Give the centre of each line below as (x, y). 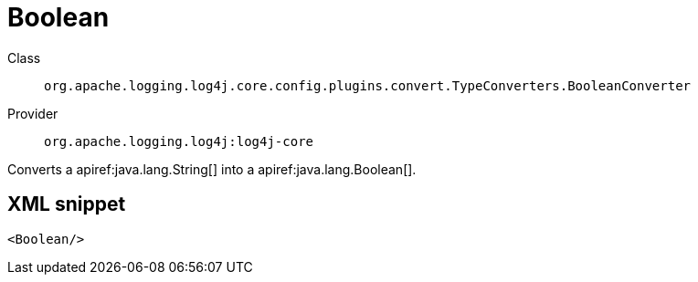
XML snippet (67, 204)
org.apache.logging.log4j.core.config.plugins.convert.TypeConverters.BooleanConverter (368, 85)
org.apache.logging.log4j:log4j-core (179, 141)
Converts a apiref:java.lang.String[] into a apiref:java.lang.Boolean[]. (212, 169)
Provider (33, 113)
